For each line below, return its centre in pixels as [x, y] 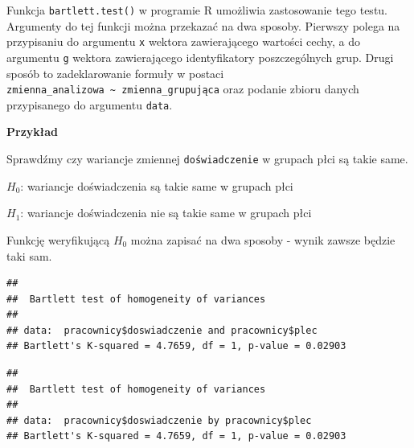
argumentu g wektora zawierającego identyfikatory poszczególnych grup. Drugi [200, 57]
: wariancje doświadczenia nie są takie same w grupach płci [166, 213]
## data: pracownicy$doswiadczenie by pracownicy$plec [159, 420]
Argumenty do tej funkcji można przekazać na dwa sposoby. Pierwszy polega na [203, 25]
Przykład [32, 132]
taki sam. [29, 255]
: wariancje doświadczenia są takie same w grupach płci [157, 185]
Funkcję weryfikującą [58, 239]
